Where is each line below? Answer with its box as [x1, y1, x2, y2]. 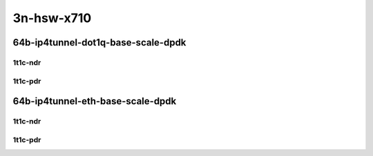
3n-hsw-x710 [12, 10, 92, 26]
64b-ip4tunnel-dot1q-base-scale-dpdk [12, 37, 186, 48]
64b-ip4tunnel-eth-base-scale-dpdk [12, 95, 177, 107]
